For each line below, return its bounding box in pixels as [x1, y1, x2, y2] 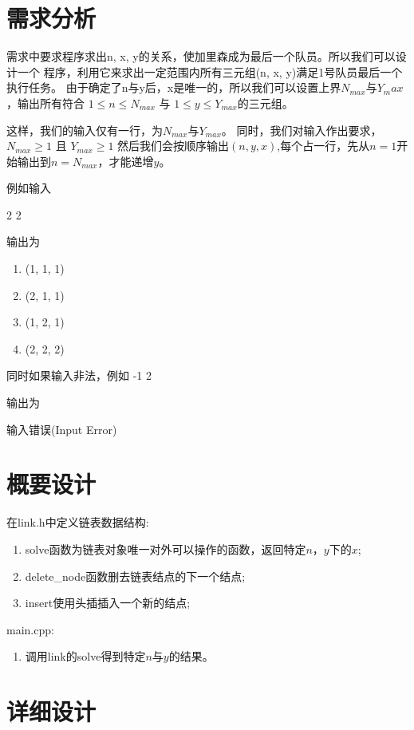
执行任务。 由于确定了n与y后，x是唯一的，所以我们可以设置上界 [6, 79, 341, 96]
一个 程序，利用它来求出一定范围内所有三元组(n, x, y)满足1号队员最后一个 [17, 63, 403, 80]
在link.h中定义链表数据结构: [6, 514, 149, 531]
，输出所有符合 [6, 94, 85, 111]
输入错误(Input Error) [6, 420, 117, 437]
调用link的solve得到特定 [25, 648, 146, 665]
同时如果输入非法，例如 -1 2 [6, 367, 152, 384]
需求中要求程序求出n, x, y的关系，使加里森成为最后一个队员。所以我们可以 [6, 48, 396, 65]
